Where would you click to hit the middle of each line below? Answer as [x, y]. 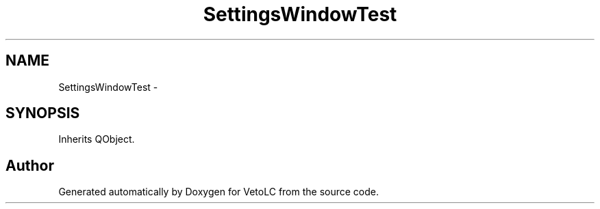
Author [30, 165]
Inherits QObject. [97, 139]
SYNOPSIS [43, 113]
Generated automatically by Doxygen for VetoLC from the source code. [219, 192]
